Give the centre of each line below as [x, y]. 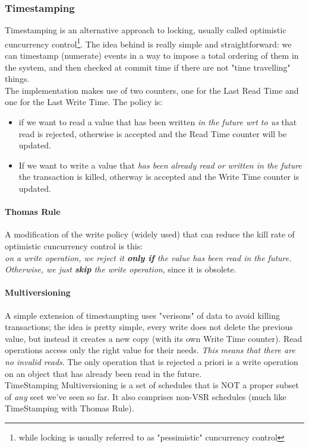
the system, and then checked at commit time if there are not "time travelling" [148, 67]
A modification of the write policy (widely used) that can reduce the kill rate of [150, 234]
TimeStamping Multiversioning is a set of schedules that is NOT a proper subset [152, 385]
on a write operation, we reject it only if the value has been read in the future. [148, 257]
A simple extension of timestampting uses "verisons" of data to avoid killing [142, 315]
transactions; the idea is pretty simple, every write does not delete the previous [149, 327]
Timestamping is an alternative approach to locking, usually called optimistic [146, 30]
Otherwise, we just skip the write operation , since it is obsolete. [121, 269]
